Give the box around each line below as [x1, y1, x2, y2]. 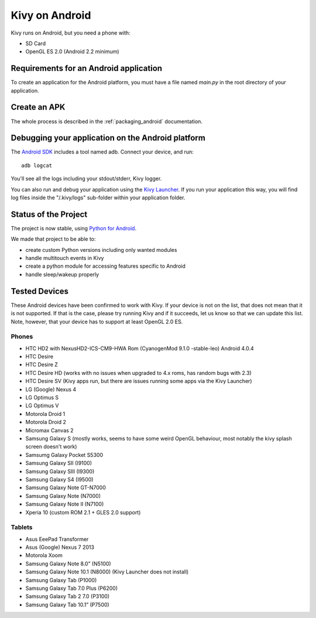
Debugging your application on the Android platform [11, 133, 206, 143]
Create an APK [11, 103, 66, 112]
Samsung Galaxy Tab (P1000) [25, 576, 97, 583]
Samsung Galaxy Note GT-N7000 [25, 484, 107, 491]
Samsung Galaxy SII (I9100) [25, 460, 92, 467]
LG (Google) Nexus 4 [25, 385, 77, 392]
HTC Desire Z [25, 361, 59, 368]
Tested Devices [11, 286, 69, 296]
